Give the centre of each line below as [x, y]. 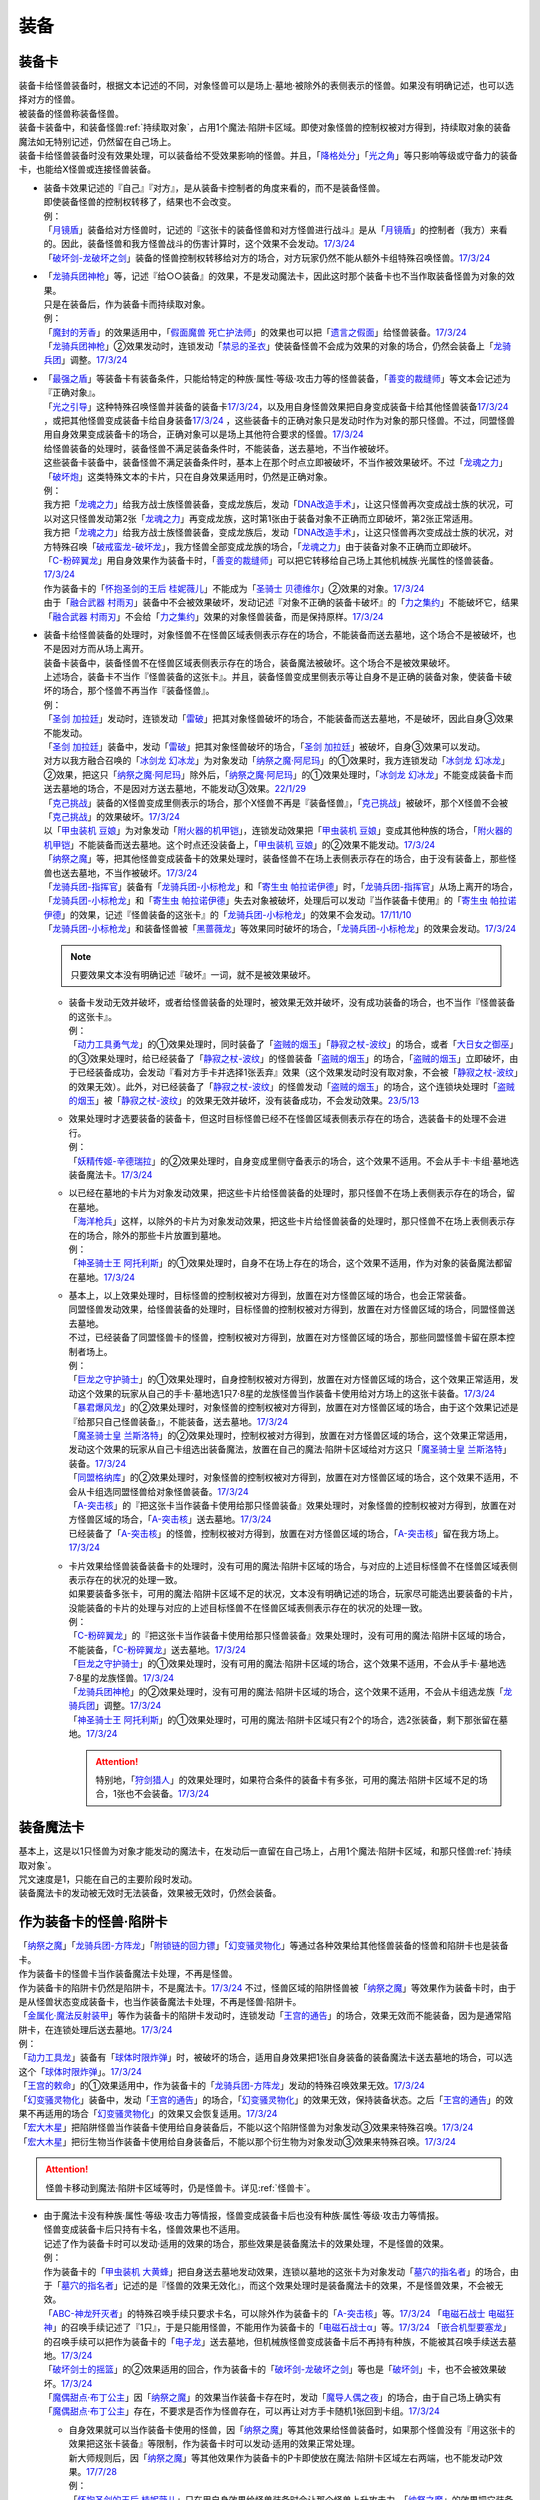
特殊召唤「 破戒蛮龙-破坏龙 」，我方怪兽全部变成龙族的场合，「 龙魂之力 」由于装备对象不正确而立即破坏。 [264, 546]
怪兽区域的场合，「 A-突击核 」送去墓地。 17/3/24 [174, 1519]
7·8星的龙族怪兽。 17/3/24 [121, 1677]
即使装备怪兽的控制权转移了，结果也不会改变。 [140, 202]
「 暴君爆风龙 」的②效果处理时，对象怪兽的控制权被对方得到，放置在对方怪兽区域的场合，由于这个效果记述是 [293, 1407]
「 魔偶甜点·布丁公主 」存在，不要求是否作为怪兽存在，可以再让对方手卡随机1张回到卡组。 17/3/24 [241, 2411]
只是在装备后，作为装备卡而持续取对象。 [126, 304]
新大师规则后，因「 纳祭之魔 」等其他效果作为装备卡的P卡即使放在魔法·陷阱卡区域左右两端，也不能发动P [281, 2457]
